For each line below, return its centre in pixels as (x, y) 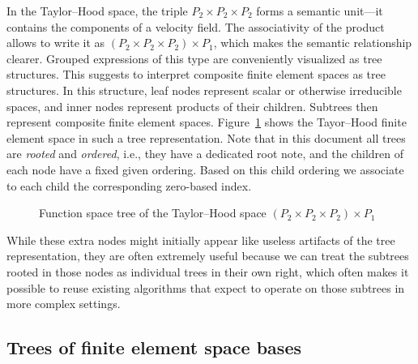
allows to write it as (56, 43)
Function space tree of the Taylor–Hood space (153, 213)
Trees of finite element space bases (154, 347)
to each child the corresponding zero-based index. (129, 185)
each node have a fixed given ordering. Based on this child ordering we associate (205, 169)
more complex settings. (64, 304)
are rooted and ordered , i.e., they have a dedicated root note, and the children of (205, 154)
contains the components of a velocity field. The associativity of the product (196, 26)
